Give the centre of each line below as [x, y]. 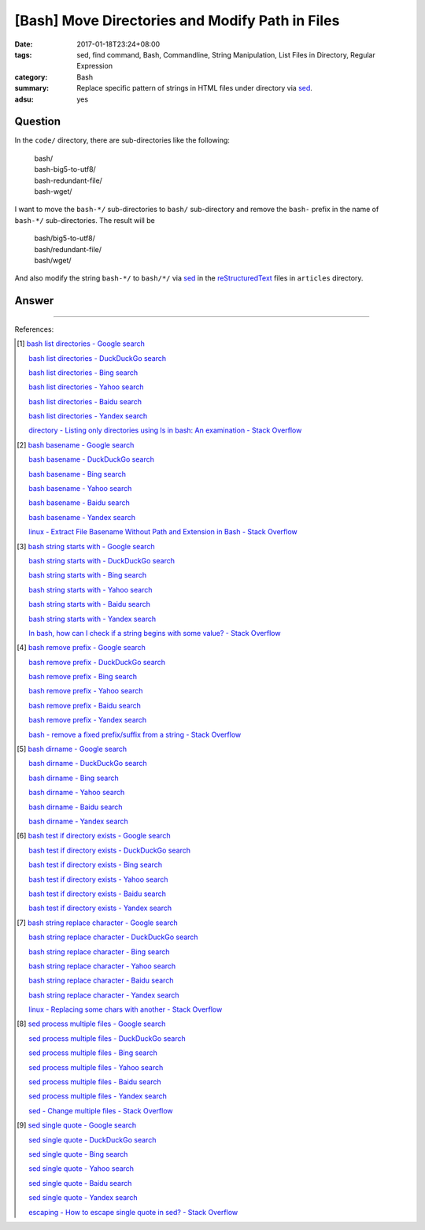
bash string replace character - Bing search [99, 951]
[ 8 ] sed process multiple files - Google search [91, 1024]
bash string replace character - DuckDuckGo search [113, 937]
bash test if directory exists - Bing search [96, 865]
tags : [23, 54]
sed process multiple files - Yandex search [98, 1096]
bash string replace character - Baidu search [101, 980]
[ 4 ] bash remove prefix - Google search [81, 648]
